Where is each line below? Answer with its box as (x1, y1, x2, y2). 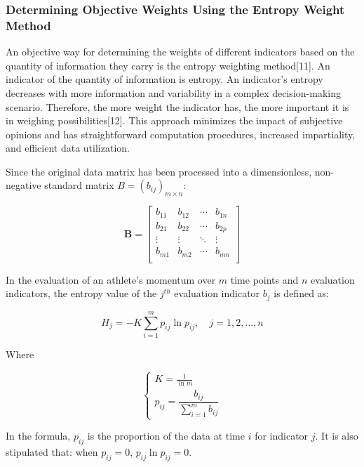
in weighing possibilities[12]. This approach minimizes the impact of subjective (6, 113, 343, 128)
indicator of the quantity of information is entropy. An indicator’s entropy (6, 72, 323, 86)
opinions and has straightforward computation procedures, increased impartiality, (6, 126, 356, 141)
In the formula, (6, 428, 71, 443)
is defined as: (274, 286, 329, 301)
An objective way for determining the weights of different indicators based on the (6, 44, 355, 59)
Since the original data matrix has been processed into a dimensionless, (6, 164, 312, 178)
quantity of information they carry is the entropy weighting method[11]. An (6, 58, 330, 72)
